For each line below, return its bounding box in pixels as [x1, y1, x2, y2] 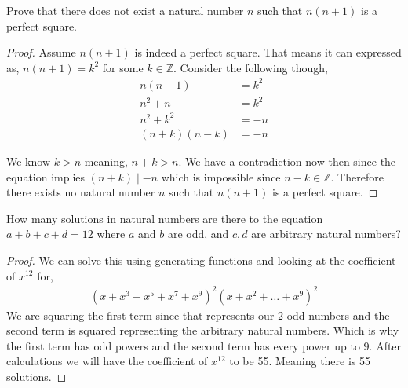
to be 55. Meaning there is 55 [229, 353, 371, 369]
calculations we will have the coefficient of [6, 353, 208, 369]
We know [6, 153, 50, 169]
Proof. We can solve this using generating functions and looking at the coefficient [6, 251, 396, 268]
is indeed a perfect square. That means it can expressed [134, 44, 402, 60]
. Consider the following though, [173, 59, 328, 75]
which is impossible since [161, 168, 281, 185]
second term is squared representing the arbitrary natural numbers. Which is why [6, 322, 399, 339]
